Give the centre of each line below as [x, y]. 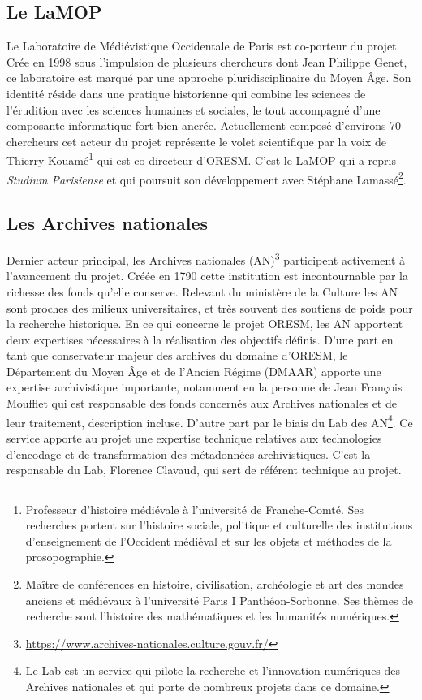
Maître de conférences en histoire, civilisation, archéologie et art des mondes [215, 584]
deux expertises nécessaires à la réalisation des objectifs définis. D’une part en [200, 339]
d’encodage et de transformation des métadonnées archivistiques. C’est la [189, 454]
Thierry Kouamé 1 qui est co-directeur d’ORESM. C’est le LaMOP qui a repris [201, 159]
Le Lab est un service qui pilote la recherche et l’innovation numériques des [213, 670]
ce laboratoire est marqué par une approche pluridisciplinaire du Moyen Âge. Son [209, 78]
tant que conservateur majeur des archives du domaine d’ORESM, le [177, 355]
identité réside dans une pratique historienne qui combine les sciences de [186, 93]
